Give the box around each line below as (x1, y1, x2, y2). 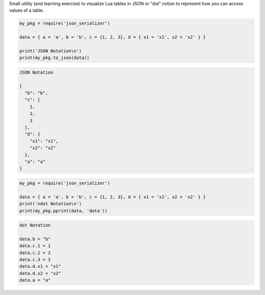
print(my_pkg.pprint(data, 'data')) (19, 208, 108, 214)
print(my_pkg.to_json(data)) (19, 55, 90, 61)
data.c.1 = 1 (19, 243, 51, 249)
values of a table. (9, 7, 44, 13)
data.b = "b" (19, 236, 51, 241)
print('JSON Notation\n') (19, 48, 82, 54)
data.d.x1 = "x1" (19, 264, 61, 269)
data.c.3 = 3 (19, 257, 51, 263)
